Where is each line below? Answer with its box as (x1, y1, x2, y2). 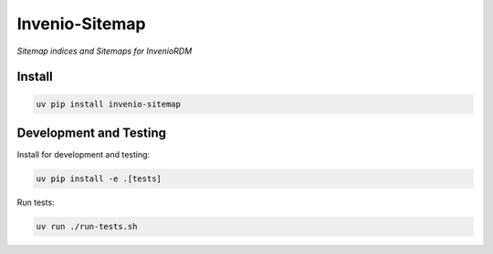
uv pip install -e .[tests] (36, 174, 162, 184)
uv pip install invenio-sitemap (36, 98, 182, 109)
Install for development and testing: (16, 149, 151, 160)
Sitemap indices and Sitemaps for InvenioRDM (16, 46, 193, 56)
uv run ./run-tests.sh (36, 221, 138, 231)
